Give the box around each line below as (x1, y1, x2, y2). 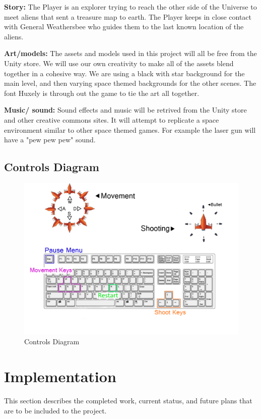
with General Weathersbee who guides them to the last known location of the (4, 21, 244, 32)
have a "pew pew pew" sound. (4, 134, 96, 145)
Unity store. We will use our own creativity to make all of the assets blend (4, 58, 234, 68)
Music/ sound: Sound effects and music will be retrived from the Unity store (4, 104, 247, 115)
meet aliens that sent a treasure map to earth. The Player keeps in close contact (4, 11, 252, 22)
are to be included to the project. (4, 405, 107, 415)
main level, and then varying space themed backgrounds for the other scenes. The (4, 78, 256, 88)
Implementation (4, 366, 116, 387)
